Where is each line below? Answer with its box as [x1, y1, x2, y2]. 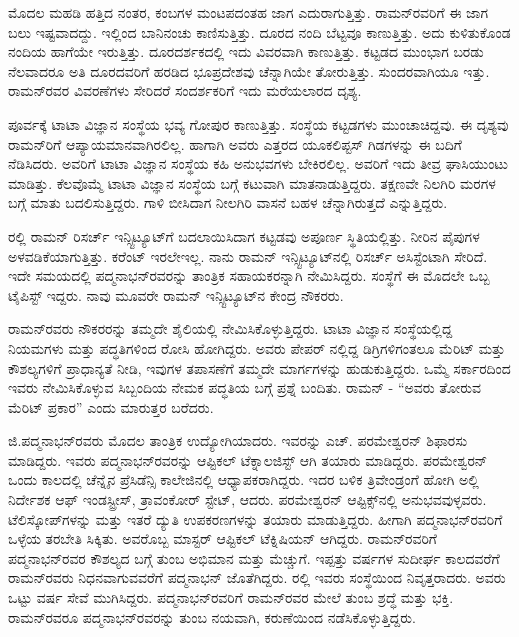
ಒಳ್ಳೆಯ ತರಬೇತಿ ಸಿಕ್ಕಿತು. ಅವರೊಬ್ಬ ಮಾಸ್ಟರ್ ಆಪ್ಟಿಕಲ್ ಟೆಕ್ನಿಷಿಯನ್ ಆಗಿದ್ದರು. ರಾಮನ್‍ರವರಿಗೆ [8, 528, 437, 549]
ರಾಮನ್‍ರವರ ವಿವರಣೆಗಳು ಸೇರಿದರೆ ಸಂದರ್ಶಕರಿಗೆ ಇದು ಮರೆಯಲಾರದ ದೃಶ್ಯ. [8, 80, 362, 101]
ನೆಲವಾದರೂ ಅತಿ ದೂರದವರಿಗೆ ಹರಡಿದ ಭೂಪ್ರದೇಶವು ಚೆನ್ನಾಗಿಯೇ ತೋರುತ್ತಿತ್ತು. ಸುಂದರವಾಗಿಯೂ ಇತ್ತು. [8, 60, 490, 81]
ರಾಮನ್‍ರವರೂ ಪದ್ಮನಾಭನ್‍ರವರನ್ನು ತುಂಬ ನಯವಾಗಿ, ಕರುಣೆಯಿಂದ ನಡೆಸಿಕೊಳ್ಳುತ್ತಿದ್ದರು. [8, 606, 416, 627]
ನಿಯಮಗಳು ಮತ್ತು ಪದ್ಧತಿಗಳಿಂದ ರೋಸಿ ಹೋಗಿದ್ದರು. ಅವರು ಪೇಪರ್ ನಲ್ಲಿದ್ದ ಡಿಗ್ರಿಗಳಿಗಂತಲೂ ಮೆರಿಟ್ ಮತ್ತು [8, 337, 506, 358]
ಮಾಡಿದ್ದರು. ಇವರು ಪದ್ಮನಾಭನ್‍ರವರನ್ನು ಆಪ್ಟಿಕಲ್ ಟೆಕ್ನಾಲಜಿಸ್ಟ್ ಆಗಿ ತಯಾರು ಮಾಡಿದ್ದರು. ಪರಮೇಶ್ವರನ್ [8, 449, 488, 470]
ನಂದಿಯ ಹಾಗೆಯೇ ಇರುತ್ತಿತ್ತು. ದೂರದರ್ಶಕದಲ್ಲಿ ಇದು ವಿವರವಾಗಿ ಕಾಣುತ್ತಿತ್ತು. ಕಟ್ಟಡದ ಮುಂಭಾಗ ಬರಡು [8, 41, 484, 62]
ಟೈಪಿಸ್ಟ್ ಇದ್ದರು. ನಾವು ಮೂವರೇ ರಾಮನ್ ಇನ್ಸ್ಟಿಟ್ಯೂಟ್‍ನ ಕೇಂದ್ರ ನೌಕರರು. [8, 284, 344, 305]
